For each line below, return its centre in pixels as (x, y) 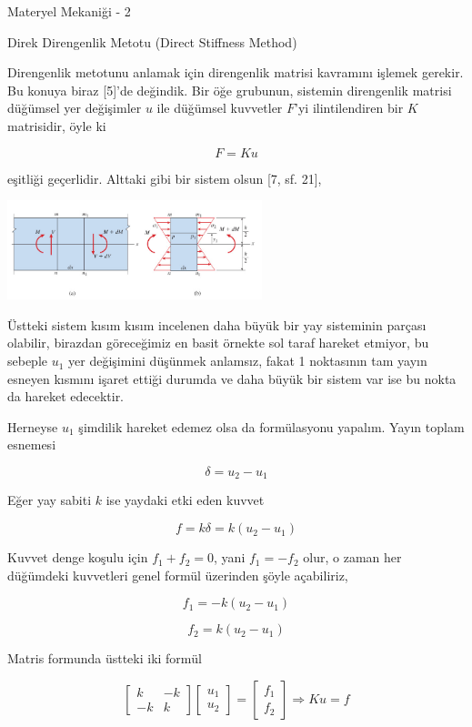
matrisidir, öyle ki (57, 125)
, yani (230, 557)
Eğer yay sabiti (50, 500)
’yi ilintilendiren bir (349, 108)
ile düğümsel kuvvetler (220, 108)
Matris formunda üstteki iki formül (105, 658)
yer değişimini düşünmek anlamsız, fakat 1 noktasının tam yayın (248, 361)
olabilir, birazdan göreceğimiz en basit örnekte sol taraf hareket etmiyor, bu (218, 343)
